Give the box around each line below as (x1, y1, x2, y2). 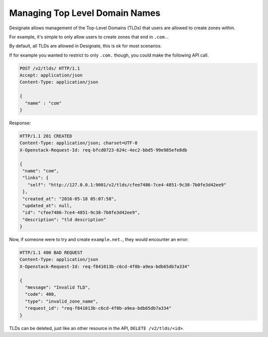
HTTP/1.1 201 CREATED (19, 133, 72, 139)
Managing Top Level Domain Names (9, 7, 161, 18)
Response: (9, 120, 31, 126)
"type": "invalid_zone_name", (25, 298, 99, 304)
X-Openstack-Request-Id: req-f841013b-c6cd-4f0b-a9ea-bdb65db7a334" (19, 263, 190, 269)
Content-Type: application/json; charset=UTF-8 (19, 140, 137, 146)
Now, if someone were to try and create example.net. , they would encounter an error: (9, 237, 189, 243)
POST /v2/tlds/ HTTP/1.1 (19, 65, 80, 71)
